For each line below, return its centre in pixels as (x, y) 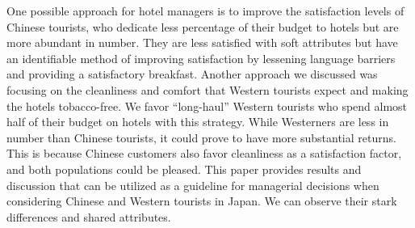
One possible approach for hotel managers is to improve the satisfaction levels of (205, 11)
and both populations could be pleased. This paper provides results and (184, 169)
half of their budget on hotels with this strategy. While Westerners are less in (198, 122)
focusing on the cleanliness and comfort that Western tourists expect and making (207, 89)
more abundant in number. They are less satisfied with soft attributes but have (202, 42)
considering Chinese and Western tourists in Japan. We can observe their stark (202, 201)
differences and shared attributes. (89, 216)
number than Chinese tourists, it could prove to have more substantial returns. (201, 137)
